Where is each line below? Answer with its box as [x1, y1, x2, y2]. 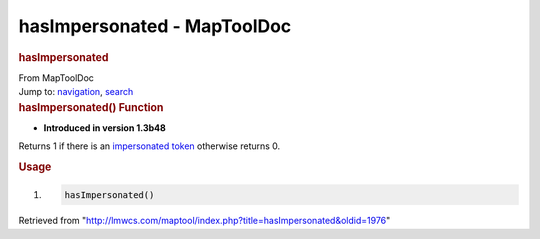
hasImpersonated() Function [18, 100, 164, 114]
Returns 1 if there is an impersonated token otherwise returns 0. [18, 140, 281, 152]
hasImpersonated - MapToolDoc [18, 15, 292, 37]
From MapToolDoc [18, 71, 95, 84]
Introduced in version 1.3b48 [43, 121, 167, 134]
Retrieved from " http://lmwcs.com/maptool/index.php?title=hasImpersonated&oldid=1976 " [18, 215, 391, 227]
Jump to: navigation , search [18, 86, 134, 98]
